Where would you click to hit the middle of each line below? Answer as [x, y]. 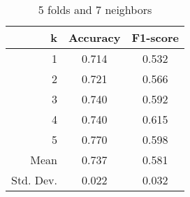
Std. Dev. [35, 180]
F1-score [155, 37]
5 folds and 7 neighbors [95, 9]
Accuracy [95, 37]
